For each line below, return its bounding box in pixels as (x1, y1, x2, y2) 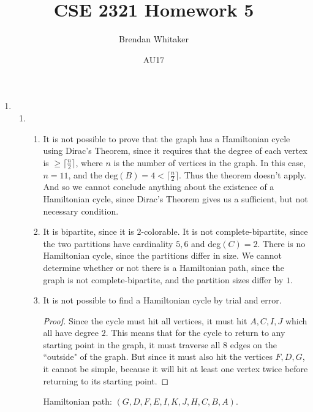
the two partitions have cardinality (43, 237, 173, 250)
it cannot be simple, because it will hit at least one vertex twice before (43, 362, 308, 375)
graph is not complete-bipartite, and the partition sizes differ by (43, 273, 284, 286)
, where (75, 156, 103, 169)
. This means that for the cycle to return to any (105, 326, 285, 339)
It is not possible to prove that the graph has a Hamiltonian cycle (43, 132, 290, 145)
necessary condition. (43, 204, 119, 217)
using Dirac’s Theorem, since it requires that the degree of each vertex (43, 144, 307, 157)
